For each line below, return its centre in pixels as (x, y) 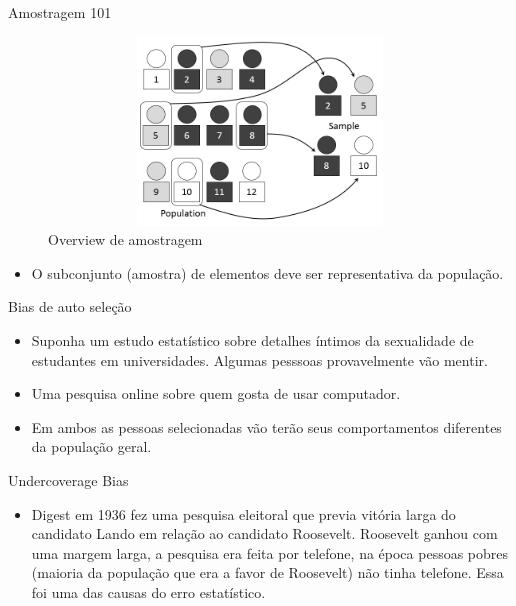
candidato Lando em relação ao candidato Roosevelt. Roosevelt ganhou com (264, 533)
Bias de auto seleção (70, 306)
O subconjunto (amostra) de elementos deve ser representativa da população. (267, 272)
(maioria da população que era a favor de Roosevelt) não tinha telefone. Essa (267, 572)
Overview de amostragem (125, 239)
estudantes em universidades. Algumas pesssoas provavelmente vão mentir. (259, 359)
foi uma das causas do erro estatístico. (148, 591)
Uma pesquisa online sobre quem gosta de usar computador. (216, 393)
